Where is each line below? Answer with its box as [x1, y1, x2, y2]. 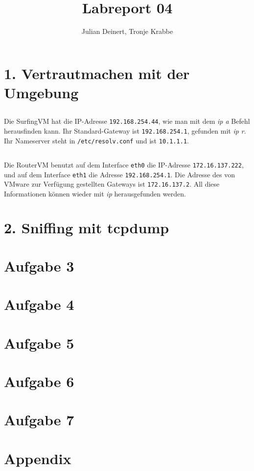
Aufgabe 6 [4, 371, 74, 391]
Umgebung [4, 82, 79, 102]
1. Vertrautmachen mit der [4, 63, 190, 83]
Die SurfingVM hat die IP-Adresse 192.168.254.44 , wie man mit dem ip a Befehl [4, 116, 250, 126]
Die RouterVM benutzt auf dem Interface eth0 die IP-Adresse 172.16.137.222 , [4, 159, 244, 169]
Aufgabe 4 [4, 294, 74, 314]
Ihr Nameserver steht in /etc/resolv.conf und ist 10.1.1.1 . [4, 135, 189, 145]
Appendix [4, 448, 71, 468]
